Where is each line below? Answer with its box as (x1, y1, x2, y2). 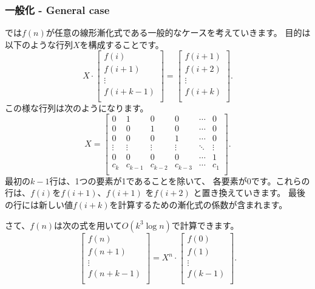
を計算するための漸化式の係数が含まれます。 (109, 198, 288, 211)
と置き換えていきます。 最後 (193, 186, 306, 199)
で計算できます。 (171, 218, 239, 231)
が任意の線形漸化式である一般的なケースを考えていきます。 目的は (46, 26, 311, 39)
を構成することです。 (80, 38, 164, 50)
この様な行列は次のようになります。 (5, 101, 149, 114)
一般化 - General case (5, 2, 110, 17)
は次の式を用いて (54, 218, 122, 231)
